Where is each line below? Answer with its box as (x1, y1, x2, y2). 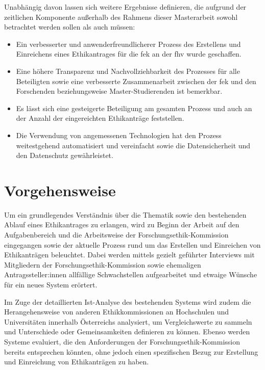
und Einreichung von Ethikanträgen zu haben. (4, 356, 149, 367)
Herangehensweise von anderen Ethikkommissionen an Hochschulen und (4, 306, 229, 317)
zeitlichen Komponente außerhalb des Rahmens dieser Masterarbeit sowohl (4, 11, 238, 22)
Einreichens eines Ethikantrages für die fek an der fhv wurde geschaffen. (16, 48, 242, 59)
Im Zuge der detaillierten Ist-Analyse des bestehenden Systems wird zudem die (4, 296, 251, 307)
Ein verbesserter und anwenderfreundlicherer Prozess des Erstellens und (16, 38, 241, 49)
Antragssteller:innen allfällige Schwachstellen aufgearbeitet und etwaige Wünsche (4, 269, 257, 280)
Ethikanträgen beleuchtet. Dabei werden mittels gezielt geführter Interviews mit (4, 249, 255, 260)
